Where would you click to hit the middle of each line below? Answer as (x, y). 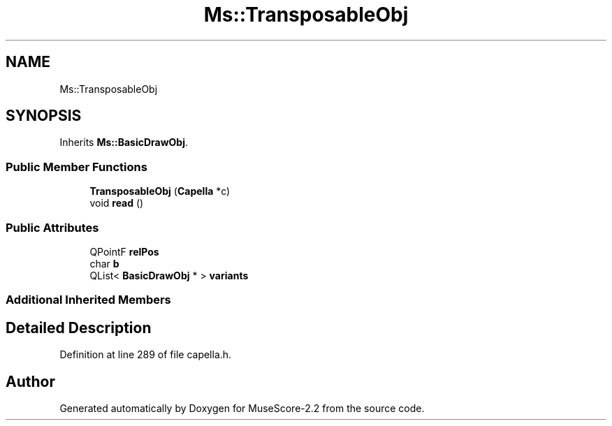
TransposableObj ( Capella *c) (160, 191)
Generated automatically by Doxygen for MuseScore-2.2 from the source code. (242, 408)
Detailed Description (79, 328)
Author (30, 381)
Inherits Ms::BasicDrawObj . (124, 142)
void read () (117, 203)
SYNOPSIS (44, 116)
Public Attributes (52, 227)
